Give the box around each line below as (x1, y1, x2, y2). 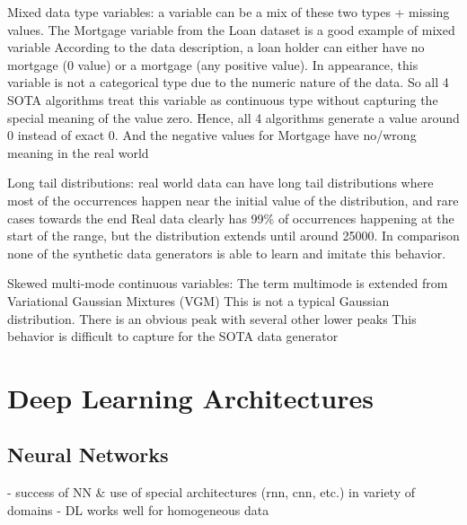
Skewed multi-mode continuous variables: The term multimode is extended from (7, 274, 448, 293)
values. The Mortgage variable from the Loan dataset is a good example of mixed (7, 20, 455, 39)
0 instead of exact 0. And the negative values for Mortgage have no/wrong (7, 126, 417, 144)
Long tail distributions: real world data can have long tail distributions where (7, 173, 434, 192)
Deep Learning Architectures (7, 379, 374, 416)
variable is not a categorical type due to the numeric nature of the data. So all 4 (7, 73, 449, 92)
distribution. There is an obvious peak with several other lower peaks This (7, 309, 417, 328)
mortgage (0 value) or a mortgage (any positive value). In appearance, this (7, 55, 419, 74)
